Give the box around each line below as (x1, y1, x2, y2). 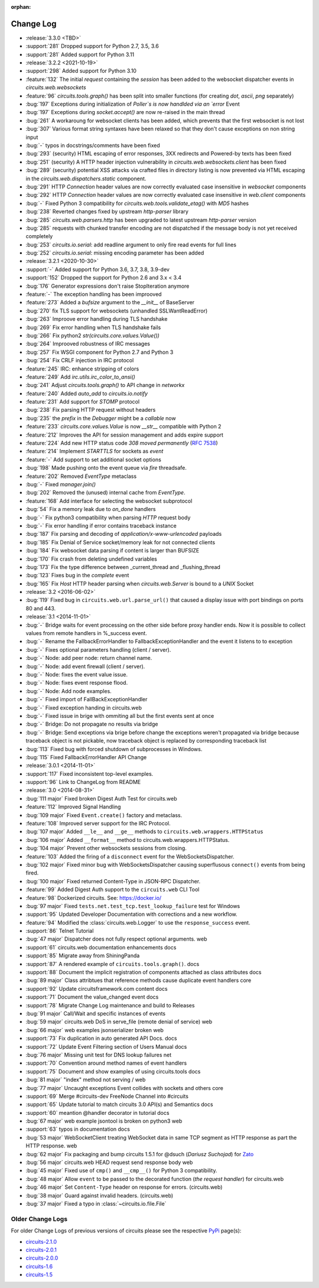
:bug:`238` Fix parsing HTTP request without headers (25, 406, 156, 414)
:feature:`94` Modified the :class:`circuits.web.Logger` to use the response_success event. (25, 919, 250, 926)
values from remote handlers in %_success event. (25, 630, 147, 637)
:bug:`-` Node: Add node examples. (25, 687, 112, 694)
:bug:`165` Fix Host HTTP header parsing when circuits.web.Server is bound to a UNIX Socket (25, 580, 254, 587)
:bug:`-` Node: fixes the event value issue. (25, 671, 128, 678)
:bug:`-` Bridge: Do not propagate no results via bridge (25, 721, 158, 728)
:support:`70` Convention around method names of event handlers (25, 1059, 187, 1066)
